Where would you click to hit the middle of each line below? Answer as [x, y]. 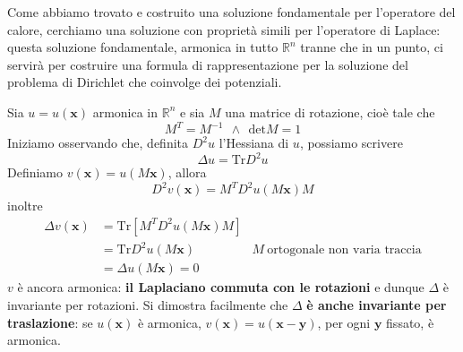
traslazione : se [50, 322]
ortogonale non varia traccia [344, 250]
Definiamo [35, 172]
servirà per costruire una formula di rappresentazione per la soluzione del [208, 64]
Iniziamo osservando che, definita [98, 143]
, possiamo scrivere [351, 143]
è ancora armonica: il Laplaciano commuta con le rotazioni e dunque [221, 287]
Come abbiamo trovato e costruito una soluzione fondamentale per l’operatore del [231, 12]
